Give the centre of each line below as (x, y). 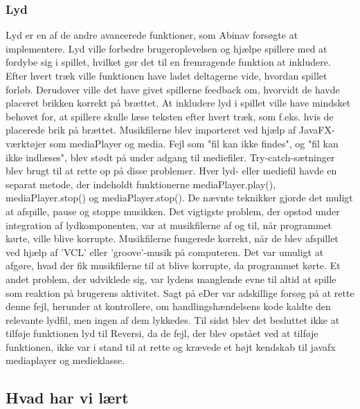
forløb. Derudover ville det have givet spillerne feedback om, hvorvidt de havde (173, 89)
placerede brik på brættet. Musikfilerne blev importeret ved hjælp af (151, 130)
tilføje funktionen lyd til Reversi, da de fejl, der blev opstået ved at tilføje (162, 333)
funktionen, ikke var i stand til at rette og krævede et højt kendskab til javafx (171, 346)
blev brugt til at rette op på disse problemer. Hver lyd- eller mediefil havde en (171, 171)
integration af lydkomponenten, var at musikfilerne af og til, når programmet (169, 225)
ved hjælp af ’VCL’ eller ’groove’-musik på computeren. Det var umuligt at (165, 252)
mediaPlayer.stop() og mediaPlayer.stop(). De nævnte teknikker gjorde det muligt (179, 198)
